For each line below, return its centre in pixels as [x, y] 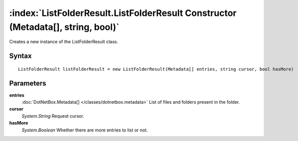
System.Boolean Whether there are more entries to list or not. [85, 130]
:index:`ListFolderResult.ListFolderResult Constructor [123, 13]
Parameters [28, 83]
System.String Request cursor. [53, 116]
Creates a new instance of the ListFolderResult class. [64, 42]
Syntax [20, 56]
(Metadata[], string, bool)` [64, 27]
